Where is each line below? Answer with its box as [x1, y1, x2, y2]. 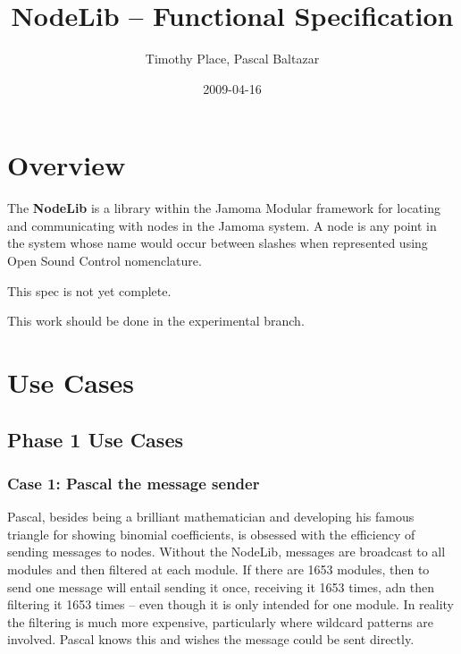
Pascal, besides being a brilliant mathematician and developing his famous [7, 507, 415, 526]
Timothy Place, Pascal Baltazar [145, 49, 320, 68]
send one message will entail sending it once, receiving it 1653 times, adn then [7, 577, 434, 596]
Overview [7, 147, 126, 183]
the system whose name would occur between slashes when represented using [7, 234, 428, 252]
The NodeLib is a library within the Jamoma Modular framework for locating [7, 199, 440, 217]
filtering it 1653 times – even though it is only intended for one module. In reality [7, 595, 455, 614]
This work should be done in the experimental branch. [7, 311, 305, 330]
